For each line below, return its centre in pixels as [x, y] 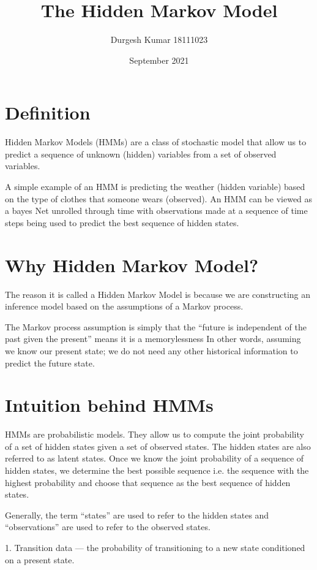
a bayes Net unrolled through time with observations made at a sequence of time [156, 211]
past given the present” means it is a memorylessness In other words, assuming [153, 339]
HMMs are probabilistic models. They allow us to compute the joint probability [155, 434]
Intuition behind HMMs [109, 405]
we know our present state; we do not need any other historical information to [151, 350]
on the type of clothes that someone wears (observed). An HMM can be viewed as [159, 198]
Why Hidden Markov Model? [132, 264]
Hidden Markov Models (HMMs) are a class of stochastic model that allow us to [156, 142]
